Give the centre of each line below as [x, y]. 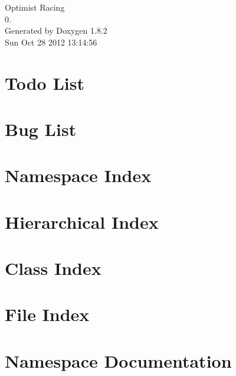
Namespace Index [78, 175]
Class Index [53, 268]
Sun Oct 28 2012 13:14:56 [51, 42]
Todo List [45, 82]
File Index [47, 314]
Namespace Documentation [118, 360]
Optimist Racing [35, 7]
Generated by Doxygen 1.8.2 [56, 30]
